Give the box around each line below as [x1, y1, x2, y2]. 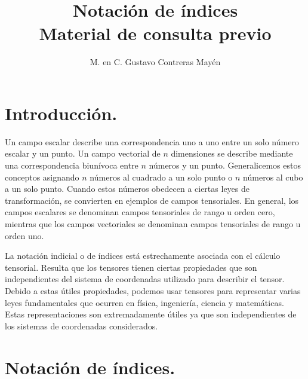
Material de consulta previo [39, 21, 272, 45]
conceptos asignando [5, 170, 79, 183]
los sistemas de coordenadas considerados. [5, 319, 158, 332]
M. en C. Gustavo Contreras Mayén [90, 56, 221, 68]
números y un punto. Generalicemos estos [149, 159, 301, 172]
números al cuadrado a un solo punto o [90, 170, 233, 183]
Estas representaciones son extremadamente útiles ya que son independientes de [5, 308, 297, 320]
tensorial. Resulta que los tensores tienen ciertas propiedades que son [5, 261, 257, 273]
